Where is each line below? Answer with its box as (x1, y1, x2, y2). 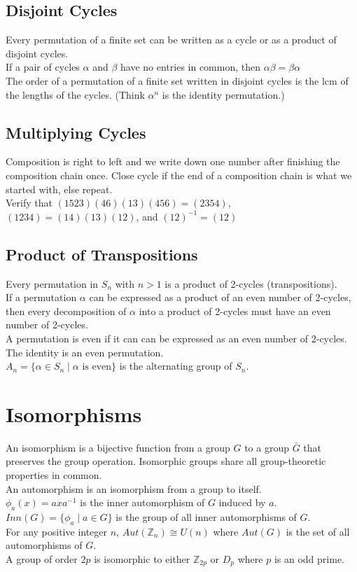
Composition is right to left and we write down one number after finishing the (6, 154, 340, 169)
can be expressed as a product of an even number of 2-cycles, (89, 290, 351, 305)
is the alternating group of (119, 358, 232, 373)
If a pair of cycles (6, 60, 80, 74)
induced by (218, 495, 266, 510)
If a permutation (6, 290, 77, 305)
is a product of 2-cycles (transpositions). (164, 276, 337, 291)
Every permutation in (6, 276, 99, 291)
